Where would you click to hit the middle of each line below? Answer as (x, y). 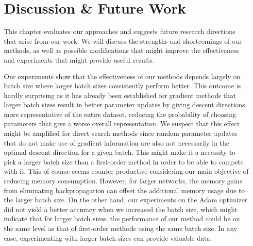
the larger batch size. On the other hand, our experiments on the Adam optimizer (126, 200)
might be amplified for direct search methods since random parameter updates (121, 133)
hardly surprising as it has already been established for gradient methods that (120, 95)
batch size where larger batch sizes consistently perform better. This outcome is (122, 86)
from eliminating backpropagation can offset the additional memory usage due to (125, 190)
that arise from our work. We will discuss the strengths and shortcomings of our (123, 41)
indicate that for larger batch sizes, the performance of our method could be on (122, 219)
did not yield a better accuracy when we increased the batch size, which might (121, 209)
